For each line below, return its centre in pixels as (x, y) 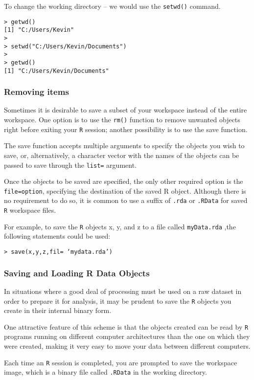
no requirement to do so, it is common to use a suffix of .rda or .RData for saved (126, 200)
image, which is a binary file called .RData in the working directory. (105, 372)
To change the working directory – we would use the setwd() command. (112, 6)
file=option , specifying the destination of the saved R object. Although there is (125, 190)
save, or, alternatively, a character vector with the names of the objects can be (122, 155)
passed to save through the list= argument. (70, 165)
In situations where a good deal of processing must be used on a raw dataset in (123, 291)
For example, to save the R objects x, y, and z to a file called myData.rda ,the (120, 226)
